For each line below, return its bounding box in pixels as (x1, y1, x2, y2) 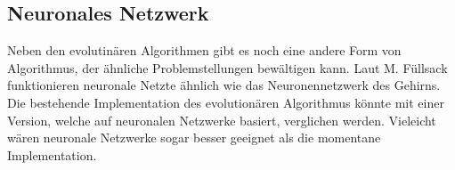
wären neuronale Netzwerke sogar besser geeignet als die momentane (7, 128, 381, 147)
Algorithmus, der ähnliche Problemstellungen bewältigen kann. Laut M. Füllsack (7, 58, 448, 77)
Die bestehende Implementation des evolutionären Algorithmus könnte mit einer (7, 93, 444, 111)
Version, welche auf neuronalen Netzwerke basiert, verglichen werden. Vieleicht (7, 110, 436, 129)
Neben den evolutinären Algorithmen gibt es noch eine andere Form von (7, 41, 402, 60)
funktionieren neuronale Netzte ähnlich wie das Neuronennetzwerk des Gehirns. (7, 76, 441, 94)
